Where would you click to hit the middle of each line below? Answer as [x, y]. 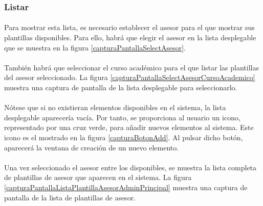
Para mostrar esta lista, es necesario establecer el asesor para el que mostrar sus [129, 27]
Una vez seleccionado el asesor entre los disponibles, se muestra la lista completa [130, 167]
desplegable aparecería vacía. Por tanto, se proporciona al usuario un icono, [122, 117]
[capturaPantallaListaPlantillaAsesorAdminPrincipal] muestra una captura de [126, 187]
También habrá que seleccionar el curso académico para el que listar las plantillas [131, 67]
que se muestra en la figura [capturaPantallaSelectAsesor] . [95, 47]
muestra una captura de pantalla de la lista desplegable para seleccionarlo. [121, 87]
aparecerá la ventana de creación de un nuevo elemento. [92, 147]
